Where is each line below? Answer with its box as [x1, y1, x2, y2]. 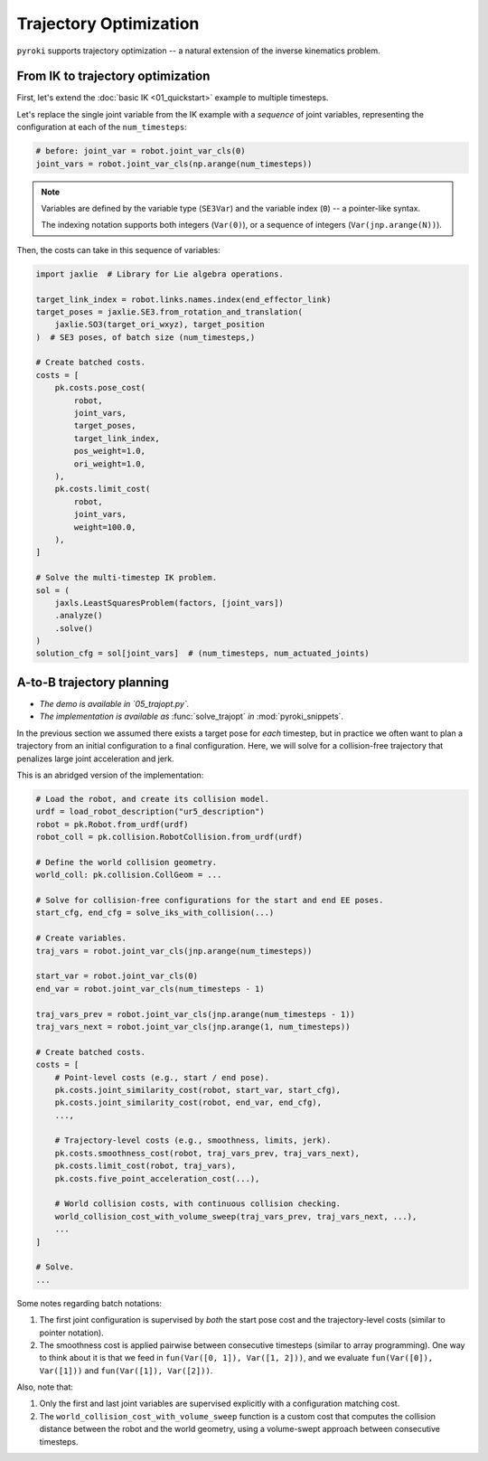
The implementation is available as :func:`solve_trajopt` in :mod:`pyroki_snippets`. [39, 711, 343, 722]
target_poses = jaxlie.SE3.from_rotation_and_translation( [35, 306, 303, 316]
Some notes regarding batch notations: [16, 1297, 163, 1308]
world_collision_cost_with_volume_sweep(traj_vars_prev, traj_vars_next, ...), [54, 1211, 418, 1221]
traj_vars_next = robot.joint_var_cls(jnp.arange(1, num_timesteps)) [35, 1022, 351, 1032]
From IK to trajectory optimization [16, 69, 211, 84]
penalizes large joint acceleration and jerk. [16, 753, 175, 764]
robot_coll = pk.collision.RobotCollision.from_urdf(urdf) [35, 832, 303, 843]
